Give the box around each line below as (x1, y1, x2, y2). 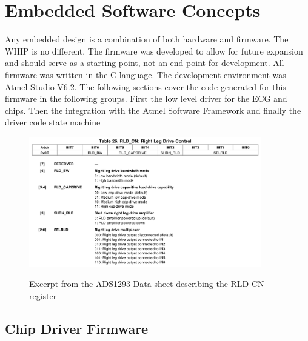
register (29, 290, 57, 302)
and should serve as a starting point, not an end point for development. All (5, 56, 284, 69)
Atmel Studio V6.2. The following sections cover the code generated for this (5, 80, 286, 93)
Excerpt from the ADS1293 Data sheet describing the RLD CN (29, 277, 264, 290)
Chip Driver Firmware (5, 319, 149, 338)
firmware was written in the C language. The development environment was (5, 68, 286, 81)
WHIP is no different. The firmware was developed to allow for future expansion (5, 44, 303, 57)
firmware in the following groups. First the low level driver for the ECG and (5, 92, 287, 105)
